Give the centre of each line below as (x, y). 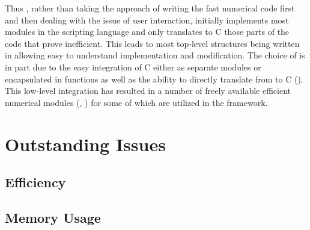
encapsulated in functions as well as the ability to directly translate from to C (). (154, 79)
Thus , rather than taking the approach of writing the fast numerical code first (150, 8)
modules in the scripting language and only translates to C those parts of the (147, 32)
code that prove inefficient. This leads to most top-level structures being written (152, 43)
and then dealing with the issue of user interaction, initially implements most (147, 20)
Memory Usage (53, 217)
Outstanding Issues (85, 144)
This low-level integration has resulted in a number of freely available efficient (148, 91)
